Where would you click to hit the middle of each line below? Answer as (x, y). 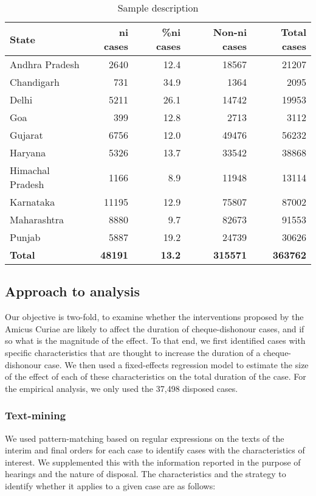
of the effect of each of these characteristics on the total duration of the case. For (156, 376)
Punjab (25, 237)
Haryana (28, 152)
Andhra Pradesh (45, 64)
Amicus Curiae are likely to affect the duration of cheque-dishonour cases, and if (155, 328)
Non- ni (230, 32)
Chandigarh (35, 82)
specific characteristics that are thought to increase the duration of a (133, 352)
